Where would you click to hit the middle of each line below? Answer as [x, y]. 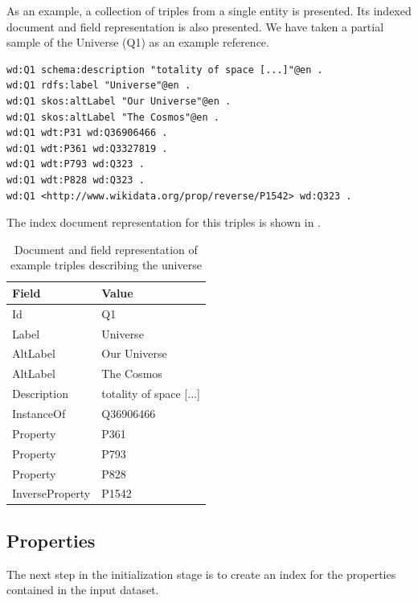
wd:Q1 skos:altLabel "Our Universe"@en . [119, 101]
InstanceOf [39, 413]
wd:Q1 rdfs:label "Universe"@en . [99, 86]
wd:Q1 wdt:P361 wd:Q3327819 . [87, 148]
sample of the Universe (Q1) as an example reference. [138, 42]
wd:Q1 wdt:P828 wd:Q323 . [76, 180]
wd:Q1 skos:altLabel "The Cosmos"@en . [113, 117]
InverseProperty [51, 493]
